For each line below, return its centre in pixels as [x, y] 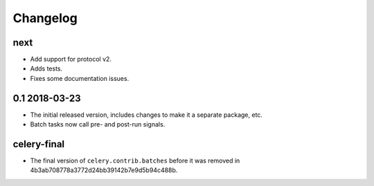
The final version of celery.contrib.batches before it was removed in [135, 161]
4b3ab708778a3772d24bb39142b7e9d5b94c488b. [104, 170]
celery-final [39, 144]
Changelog [45, 18]
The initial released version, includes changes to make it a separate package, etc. [146, 115]
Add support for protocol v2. [71, 59]
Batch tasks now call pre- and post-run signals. [98, 124]
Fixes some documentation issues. [80, 78]
